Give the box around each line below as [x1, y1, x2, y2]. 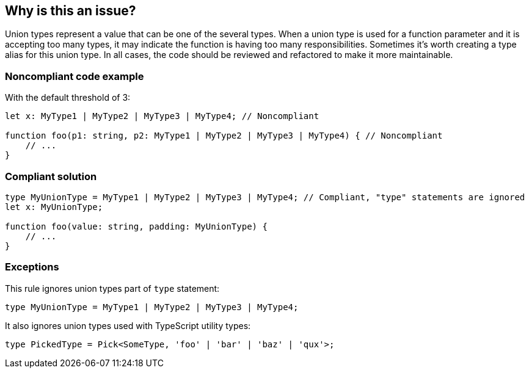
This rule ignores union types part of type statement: [5, 283, 220, 294]
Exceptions [5, 261, 59, 273]
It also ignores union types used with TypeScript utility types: [5, 320, 251, 331]
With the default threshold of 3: [5, 92, 131, 103]
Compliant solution [5, 170, 97, 183]
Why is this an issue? [5, 3, 136, 18]
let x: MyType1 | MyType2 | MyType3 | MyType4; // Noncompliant [5, 111, 319, 121]
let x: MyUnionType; [5, 201, 103, 212]
